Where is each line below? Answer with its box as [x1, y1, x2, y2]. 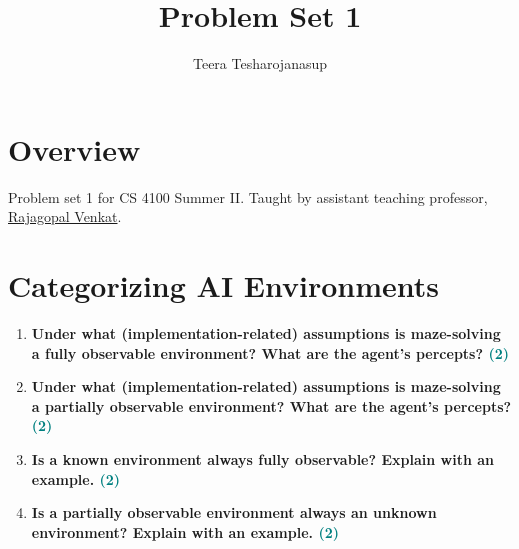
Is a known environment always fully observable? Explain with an [31, 448, 494, 469]
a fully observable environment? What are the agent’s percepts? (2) [31, 342, 509, 363]
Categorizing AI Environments [8, 265, 439, 306]
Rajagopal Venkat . [8, 206, 122, 227]
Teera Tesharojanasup [192, 53, 328, 74]
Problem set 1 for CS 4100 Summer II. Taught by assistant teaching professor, [8, 186, 488, 207]
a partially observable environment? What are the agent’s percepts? [31, 395, 512, 416]
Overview [8, 128, 141, 169]
